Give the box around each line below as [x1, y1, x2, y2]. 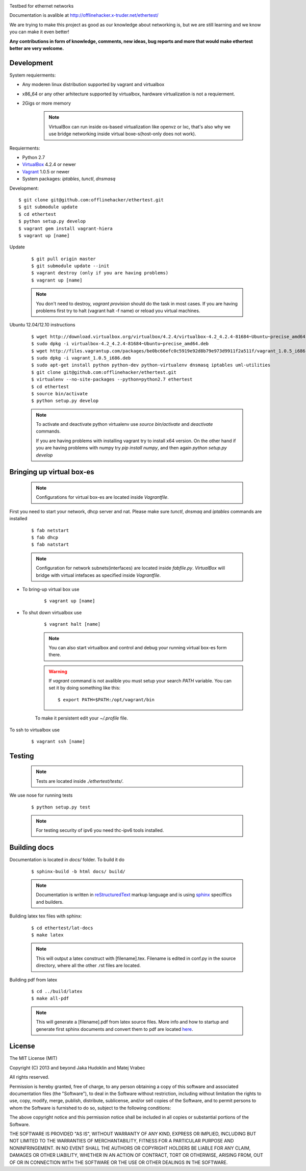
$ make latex [31, 932, 64, 938]
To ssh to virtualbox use [9, 727, 60, 733]
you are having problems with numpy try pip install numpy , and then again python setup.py [36, 445, 227, 451]
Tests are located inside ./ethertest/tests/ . [36, 778, 124, 784]
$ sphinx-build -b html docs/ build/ [31, 869, 126, 874]
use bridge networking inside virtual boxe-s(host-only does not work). [48, 131, 196, 137]
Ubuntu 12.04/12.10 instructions [9, 322, 75, 328]
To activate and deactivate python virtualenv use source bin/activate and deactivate [36, 421, 213, 427]
